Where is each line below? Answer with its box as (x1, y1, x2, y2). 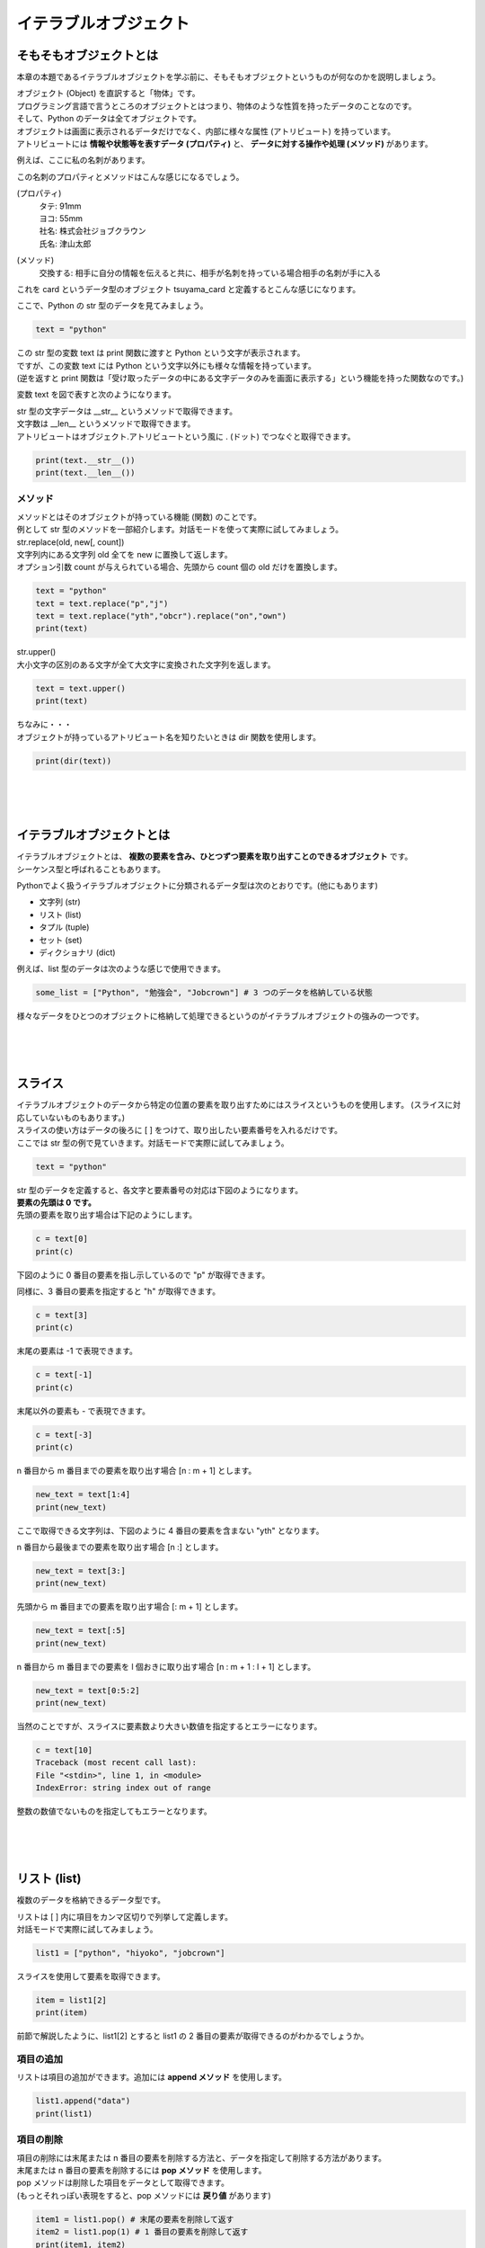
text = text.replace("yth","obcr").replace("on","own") (35, 611, 287, 621)
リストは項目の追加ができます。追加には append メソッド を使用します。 (16, 2072, 287, 2083)
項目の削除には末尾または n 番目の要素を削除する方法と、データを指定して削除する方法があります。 (16, 2152, 386, 2163)
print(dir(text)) (35, 755, 112, 766)
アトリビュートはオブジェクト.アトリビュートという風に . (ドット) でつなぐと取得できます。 (16, 431, 356, 442)
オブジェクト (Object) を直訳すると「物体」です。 (16, 88, 201, 99)
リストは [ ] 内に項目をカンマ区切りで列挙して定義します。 (16, 1911, 234, 1922)
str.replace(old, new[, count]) (16, 536, 125, 548)
